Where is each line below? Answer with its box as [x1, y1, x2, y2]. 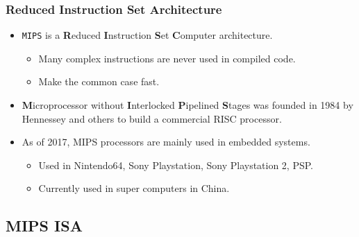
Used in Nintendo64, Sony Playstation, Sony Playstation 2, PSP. [38, 157, 314, 172]
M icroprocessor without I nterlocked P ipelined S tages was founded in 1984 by [22, 98, 353, 112]
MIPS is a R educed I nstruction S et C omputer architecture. [22, 28, 273, 42]
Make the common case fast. [38, 74, 160, 89]
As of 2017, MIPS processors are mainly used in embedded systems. [22, 134, 310, 149]
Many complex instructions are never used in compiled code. [38, 51, 296, 65]
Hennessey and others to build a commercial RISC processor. [22, 111, 282, 125]
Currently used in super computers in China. [38, 181, 230, 195]
